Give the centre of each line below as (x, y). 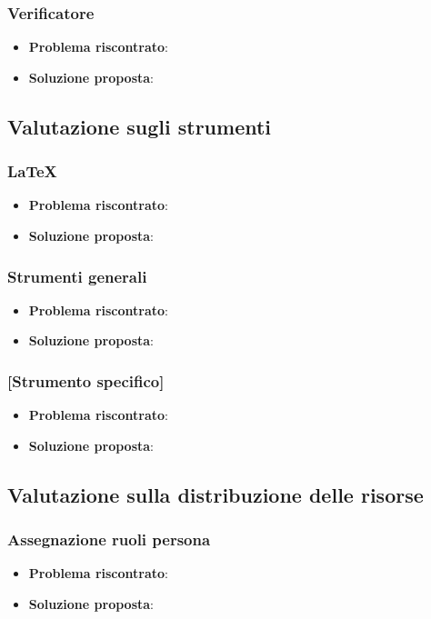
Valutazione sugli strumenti (140, 126)
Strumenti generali (77, 276)
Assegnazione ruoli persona (109, 539)
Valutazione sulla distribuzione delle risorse (215, 494)
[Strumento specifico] (86, 380)
